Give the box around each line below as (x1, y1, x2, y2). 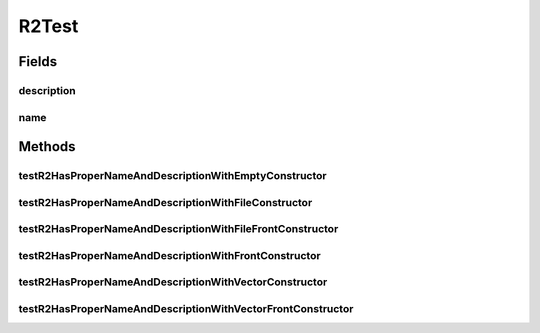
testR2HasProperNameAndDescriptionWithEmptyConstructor (18, 169, 327, 183)
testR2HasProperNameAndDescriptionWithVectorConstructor (18, 275, 328, 289)
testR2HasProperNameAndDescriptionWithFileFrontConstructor (18, 222, 339, 236)
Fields (18, 53, 58, 70)
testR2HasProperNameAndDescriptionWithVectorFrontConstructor (18, 301, 354, 315)
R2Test (18, 15, 79, 37)
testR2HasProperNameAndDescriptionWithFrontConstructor (18, 248, 321, 262)
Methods (18, 138, 76, 155)
